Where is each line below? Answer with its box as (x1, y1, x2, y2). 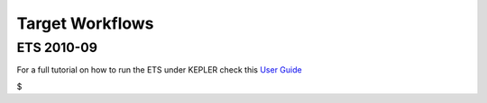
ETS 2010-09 (16, 39, 98, 56)
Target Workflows (16, 13, 154, 33)
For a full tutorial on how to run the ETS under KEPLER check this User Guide (16, 64, 302, 75)
